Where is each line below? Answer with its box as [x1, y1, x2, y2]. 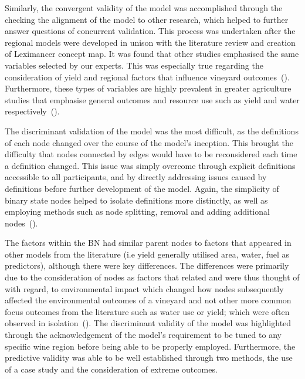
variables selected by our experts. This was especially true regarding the [5, 59, 263, 71]
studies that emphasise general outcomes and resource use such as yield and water [5, 93, 300, 106]
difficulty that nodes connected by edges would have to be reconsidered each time [5, 148, 297, 160]
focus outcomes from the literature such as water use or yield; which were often [5, 305, 290, 317]
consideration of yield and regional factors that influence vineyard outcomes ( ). [5, 70, 290, 83]
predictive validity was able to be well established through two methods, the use [5, 351, 293, 364]
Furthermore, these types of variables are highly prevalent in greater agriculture [5, 82, 292, 94]
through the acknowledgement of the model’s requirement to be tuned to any [5, 329, 282, 341]
